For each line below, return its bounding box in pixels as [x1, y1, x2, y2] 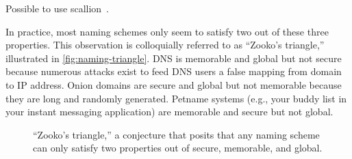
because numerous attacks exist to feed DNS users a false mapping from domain [5, 64, 342, 78]
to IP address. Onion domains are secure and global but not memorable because [5, 77, 342, 91]
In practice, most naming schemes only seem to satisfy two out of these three [5, 24, 329, 38]
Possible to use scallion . [5, 1, 110, 15]
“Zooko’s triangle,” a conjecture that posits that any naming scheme [33, 127, 320, 141]
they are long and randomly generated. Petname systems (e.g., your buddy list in [5, 91, 347, 105]
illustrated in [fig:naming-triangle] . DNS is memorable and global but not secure [5, 50, 342, 65]
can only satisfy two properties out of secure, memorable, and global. [33, 141, 323, 155]
